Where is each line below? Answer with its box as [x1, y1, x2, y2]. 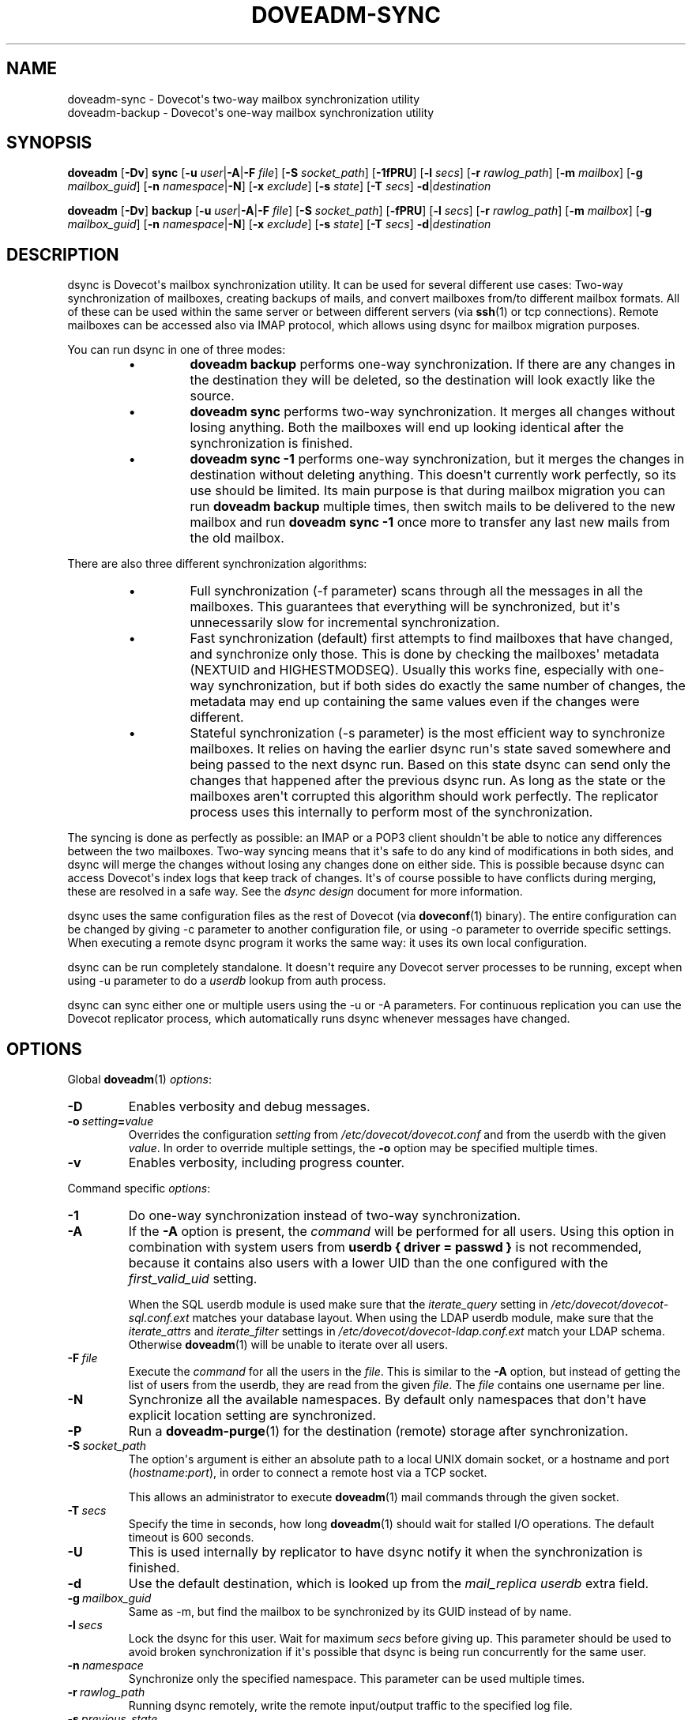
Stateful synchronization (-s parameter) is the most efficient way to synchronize [190, 725, 665, 742]
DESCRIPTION [6, 244, 119, 265]
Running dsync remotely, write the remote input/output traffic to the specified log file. [128, 1699, 573, 1713]
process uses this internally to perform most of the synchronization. [190, 804, 593, 821]
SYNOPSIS [6, 133, 92, 153]
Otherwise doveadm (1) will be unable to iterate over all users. [128, 1338, 448, 1352]
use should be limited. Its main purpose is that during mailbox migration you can [190, 483, 666, 499]
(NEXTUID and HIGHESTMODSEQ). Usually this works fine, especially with [190, 662, 633, 678]
